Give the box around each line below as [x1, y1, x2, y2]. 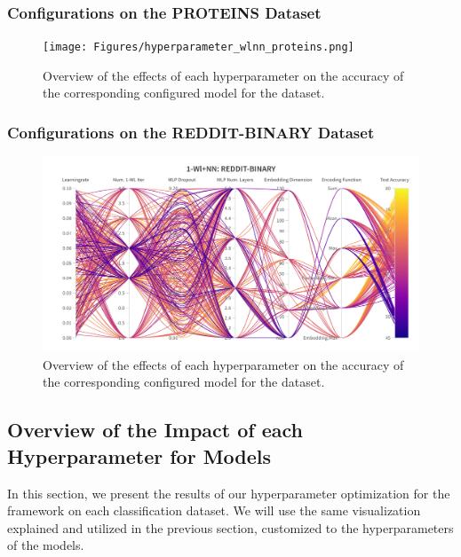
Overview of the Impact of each [7, 416, 304, 443]
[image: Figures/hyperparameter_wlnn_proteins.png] [43, 41, 354, 54]
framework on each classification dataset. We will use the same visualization [7, 501, 421, 520]
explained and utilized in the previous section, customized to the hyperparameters [7, 518, 454, 537]
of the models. [7, 536, 84, 554]
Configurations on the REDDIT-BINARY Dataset [7, 121, 375, 143]
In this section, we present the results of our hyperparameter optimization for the [7, 483, 450, 502]
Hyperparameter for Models [7, 442, 272, 469]
